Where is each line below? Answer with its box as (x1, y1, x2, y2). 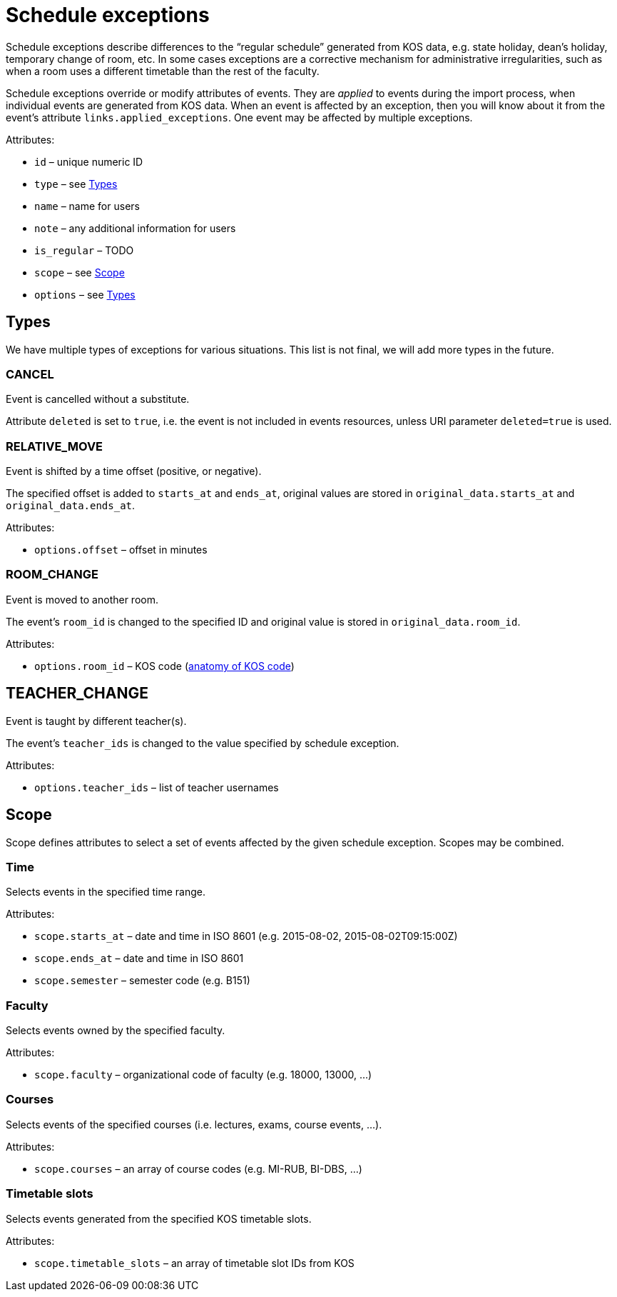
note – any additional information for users (34, 221, 236, 234)
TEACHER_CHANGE (6, 684, 148, 703)
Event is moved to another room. (6, 593, 158, 606)
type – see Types (34, 177, 118, 190)
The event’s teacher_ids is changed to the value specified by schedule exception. (6, 736, 399, 749)
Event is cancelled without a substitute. (6, 393, 190, 406)
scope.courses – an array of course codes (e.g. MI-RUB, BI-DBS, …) (34, 1162, 362, 1175)
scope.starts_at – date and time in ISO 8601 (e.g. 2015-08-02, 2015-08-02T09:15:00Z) (34, 930, 458, 943)
